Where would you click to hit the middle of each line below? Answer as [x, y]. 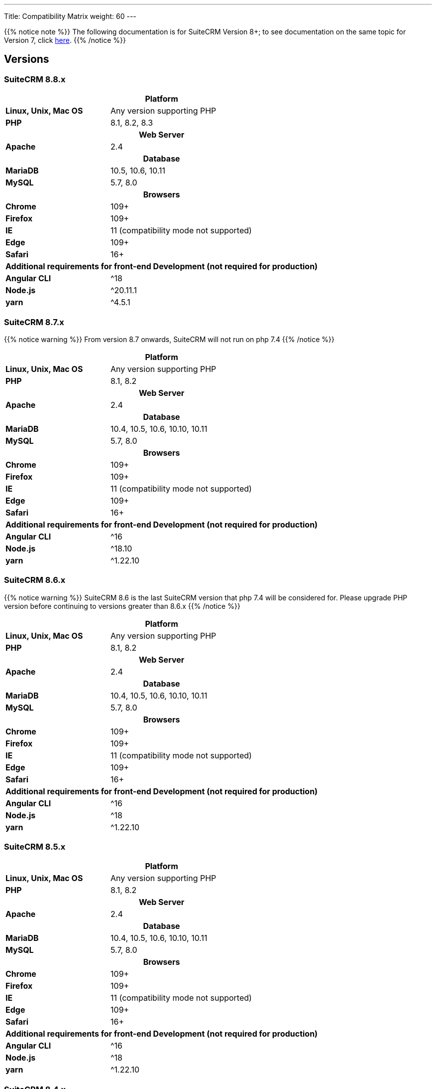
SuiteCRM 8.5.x [35, 847]
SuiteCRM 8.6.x [35, 580]
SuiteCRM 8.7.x [34, 322]
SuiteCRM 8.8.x [35, 79]
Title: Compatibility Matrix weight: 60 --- [70, 16]
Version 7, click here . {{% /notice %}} [65, 40]
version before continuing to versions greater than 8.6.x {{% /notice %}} [122, 606]
